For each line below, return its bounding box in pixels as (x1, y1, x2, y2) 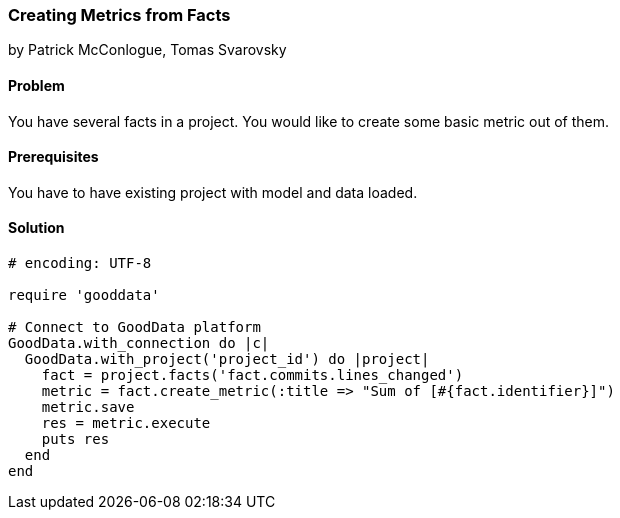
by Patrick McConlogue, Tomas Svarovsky (8, 41, 287, 59)
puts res (41, 431, 110, 448)
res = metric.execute (41, 415, 211, 432)
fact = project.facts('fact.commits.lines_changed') (41, 367, 464, 384)
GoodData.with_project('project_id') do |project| (24, 351, 430, 368)
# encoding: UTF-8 (8, 255, 152, 272)
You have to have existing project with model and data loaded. (8, 183, 418, 201)
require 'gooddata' (8, 287, 160, 304)
